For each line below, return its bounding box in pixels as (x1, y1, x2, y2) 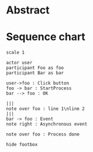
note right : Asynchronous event (6, 121, 88, 127)
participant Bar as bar (6, 70, 64, 76)
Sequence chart (6, 30, 86, 44)
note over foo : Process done (6, 132, 80, 137)
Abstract (6, 4, 50, 17)
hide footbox (6, 141, 38, 148)
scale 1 (6, 50, 25, 56)
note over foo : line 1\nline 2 (6, 106, 85, 112)
